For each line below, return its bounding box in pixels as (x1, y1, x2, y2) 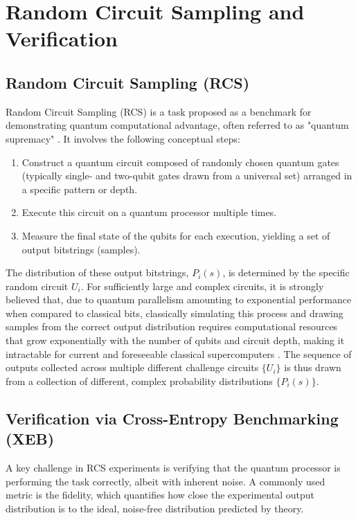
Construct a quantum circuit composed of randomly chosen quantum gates (21, 154, 339, 169)
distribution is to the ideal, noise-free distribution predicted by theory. (6, 501, 304, 515)
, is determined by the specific (222, 265, 350, 280)
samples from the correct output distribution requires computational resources (6, 319, 338, 334)
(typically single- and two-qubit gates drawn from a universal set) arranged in (21, 168, 352, 183)
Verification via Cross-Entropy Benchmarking (6, 407, 339, 429)
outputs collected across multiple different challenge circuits (6, 360, 259, 375)
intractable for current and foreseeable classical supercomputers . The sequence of (6, 346, 352, 361)
